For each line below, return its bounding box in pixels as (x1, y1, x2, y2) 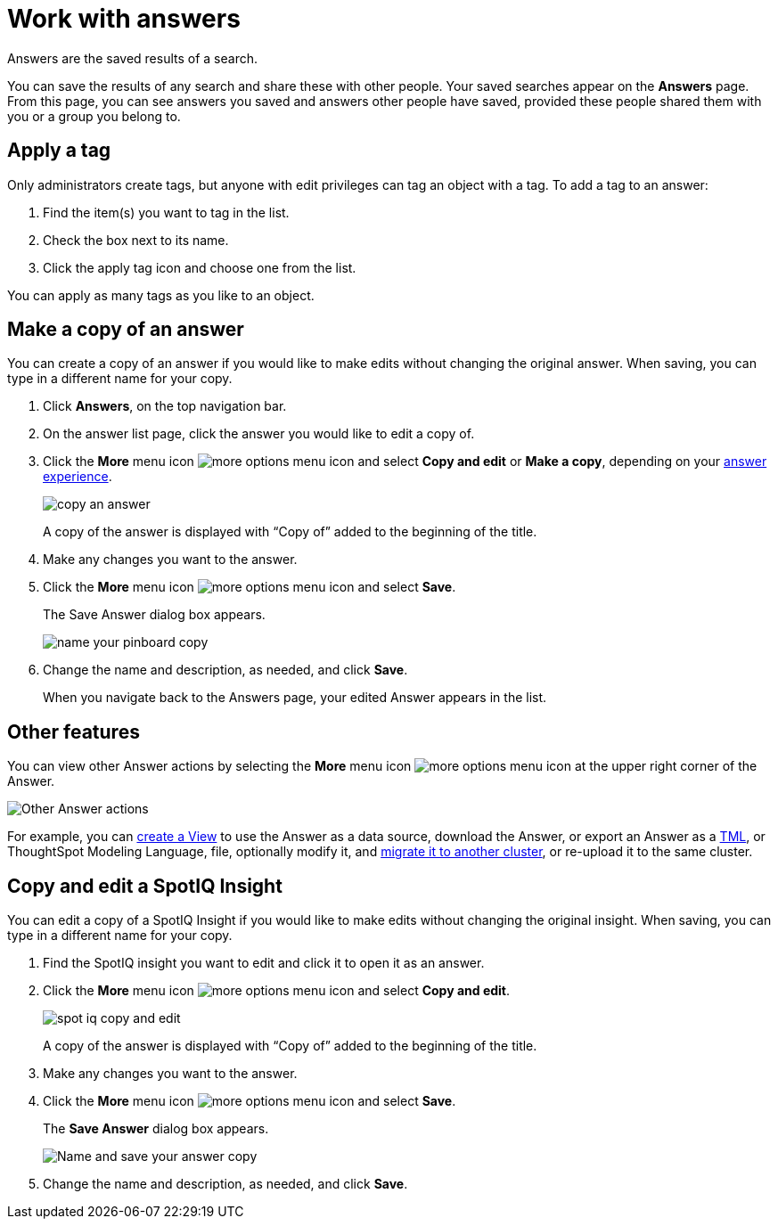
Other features (7, 720, 140, 743)
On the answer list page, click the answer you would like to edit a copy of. (43, 426, 475, 442)
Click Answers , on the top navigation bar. (43, 398, 287, 414)
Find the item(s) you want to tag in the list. (43, 204, 290, 220)
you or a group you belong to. (7, 108, 181, 124)
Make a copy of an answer (7, 318, 244, 341)
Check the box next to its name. (43, 232, 229, 248)
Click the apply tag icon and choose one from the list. (43, 259, 356, 275)
